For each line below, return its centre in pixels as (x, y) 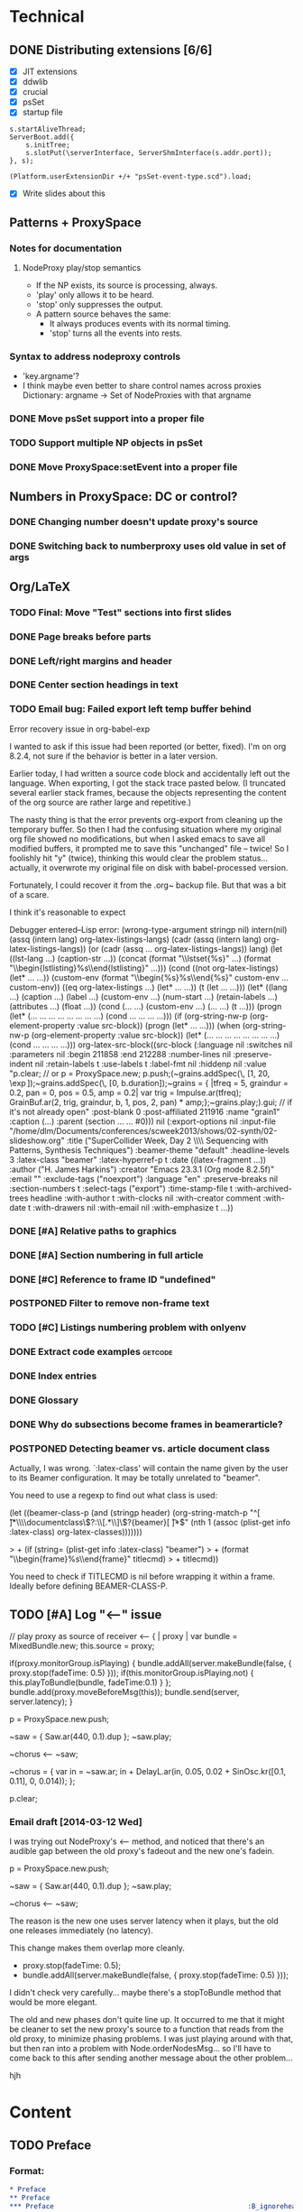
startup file (42, 112)
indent (21, 1064)
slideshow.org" (37, 1140)
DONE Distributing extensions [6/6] (111, 50)
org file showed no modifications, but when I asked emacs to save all (138, 839)
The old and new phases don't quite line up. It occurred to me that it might (147, 2020)
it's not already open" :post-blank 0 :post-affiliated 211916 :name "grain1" (145, 1111)
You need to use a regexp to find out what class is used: (114, 1496)
